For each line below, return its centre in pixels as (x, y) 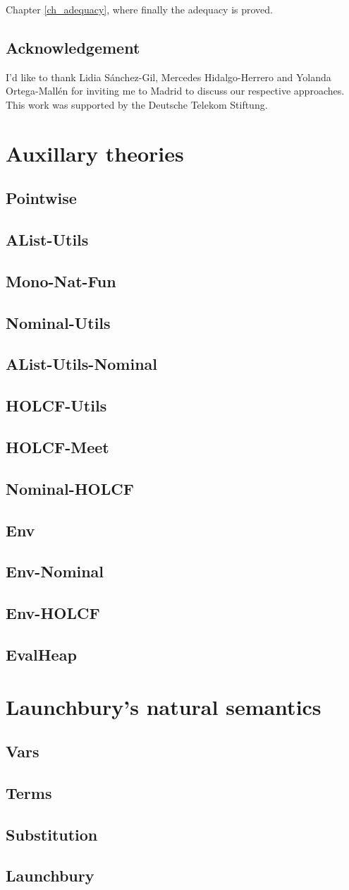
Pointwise (41, 198)
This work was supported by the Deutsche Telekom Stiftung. (137, 104)
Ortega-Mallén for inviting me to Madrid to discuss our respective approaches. (175, 91)
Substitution (52, 834)
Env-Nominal (55, 571)
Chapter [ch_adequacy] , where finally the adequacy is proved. (140, 9)
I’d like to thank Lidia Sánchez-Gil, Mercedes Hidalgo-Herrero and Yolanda (169, 77)
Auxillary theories (95, 153)
